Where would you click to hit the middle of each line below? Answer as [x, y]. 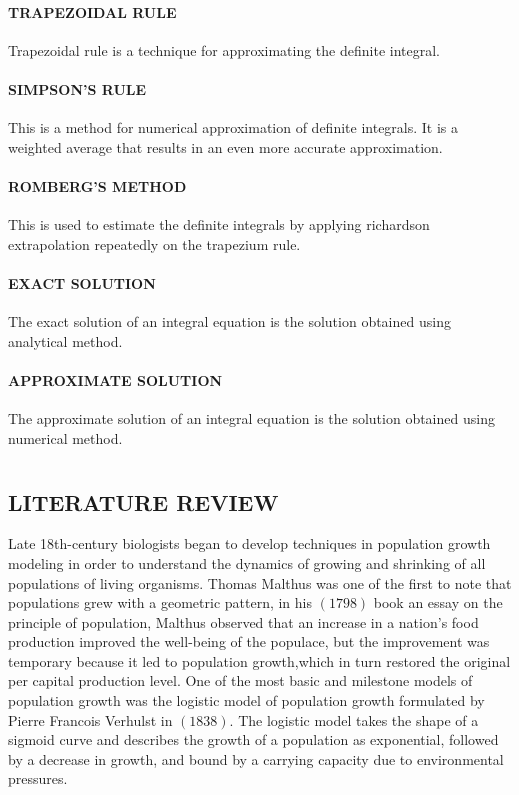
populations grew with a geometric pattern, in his [160, 602]
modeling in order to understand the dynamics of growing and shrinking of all [247, 562]
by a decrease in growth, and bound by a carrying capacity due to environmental [256, 758]
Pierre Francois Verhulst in [90, 719]
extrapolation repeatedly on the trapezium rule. [154, 243]
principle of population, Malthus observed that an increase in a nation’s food [243, 621]
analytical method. [65, 340]
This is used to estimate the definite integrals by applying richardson [219, 224]
